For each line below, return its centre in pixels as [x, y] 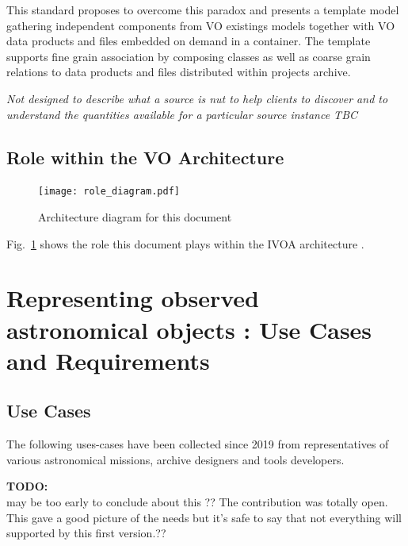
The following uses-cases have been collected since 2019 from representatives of [198, 444]
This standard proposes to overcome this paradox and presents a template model [203, 10]
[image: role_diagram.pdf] [109, 192]
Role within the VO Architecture [145, 157]
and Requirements [108, 360]
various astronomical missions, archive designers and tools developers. [175, 459]
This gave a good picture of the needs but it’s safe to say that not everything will [204, 517]
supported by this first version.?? [86, 533]
